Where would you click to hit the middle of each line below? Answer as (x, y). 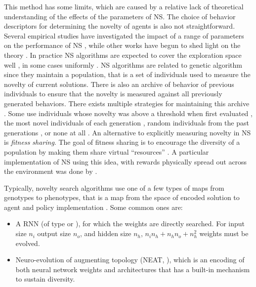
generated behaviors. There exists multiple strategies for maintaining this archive (127, 103)
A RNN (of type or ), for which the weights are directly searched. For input (130, 224)
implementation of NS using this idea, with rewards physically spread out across (126, 161)
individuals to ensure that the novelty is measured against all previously (113, 94)
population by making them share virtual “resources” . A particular (107, 151)
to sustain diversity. (45, 279)
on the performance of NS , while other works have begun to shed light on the (122, 45)
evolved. (28, 243)
